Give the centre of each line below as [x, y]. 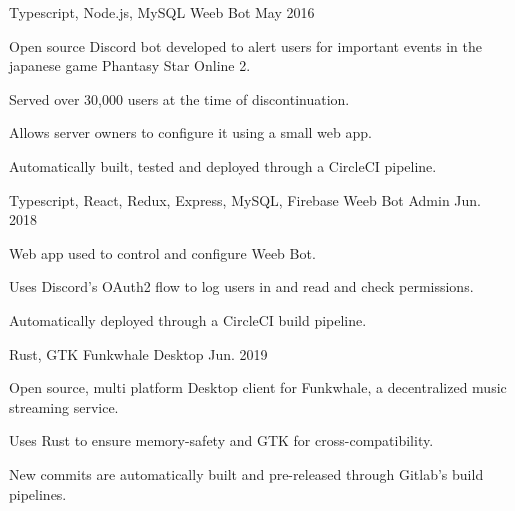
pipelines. [38, 493]
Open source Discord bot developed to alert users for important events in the [245, 45]
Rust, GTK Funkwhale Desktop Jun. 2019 [138, 353]
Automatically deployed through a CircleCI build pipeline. [188, 319]
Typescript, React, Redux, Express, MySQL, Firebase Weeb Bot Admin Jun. [245, 199]
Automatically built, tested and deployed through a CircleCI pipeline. [223, 165]
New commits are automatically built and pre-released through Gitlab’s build [246, 473]
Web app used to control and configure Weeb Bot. [162, 252]
